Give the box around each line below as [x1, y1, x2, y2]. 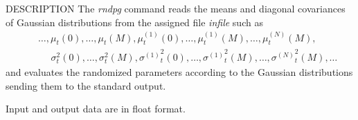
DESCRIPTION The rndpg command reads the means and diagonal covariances [6, 1, 346, 15]
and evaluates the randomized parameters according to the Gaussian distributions [6, 65, 353, 79]
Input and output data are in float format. [6, 101, 186, 116]
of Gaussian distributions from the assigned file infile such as [6, 14, 263, 29]
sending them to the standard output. [6, 78, 166, 92]
